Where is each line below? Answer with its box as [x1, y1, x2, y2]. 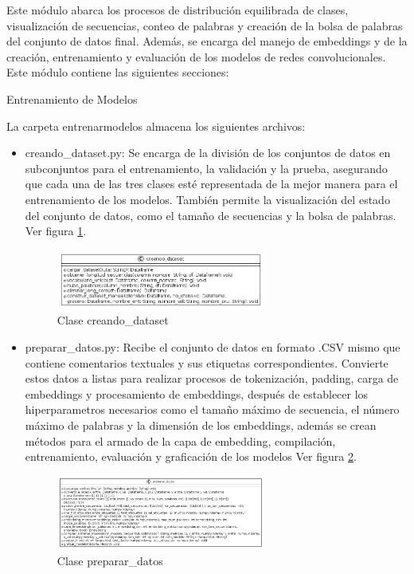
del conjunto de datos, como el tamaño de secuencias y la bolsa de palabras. [25, 206, 396, 223]
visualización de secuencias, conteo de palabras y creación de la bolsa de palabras [6, 17, 403, 33]
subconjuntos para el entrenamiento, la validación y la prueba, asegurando [25, 159, 388, 176]
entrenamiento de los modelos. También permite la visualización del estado [25, 191, 390, 207]
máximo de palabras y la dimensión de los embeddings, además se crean [25, 416, 377, 433]
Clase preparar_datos [57, 552, 163, 568]
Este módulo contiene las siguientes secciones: [6, 64, 229, 81]
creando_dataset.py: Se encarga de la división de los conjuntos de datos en [25, 144, 391, 161]
